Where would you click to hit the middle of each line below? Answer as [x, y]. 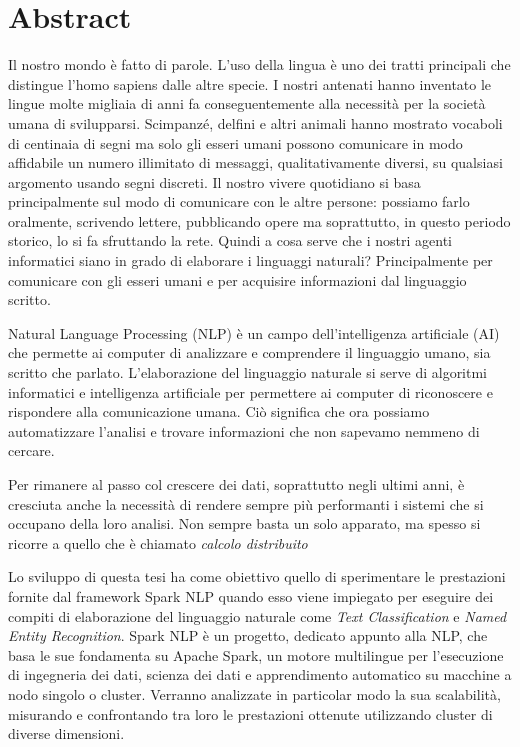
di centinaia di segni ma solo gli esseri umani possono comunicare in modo [235, 142]
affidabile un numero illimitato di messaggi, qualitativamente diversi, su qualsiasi [255, 162]
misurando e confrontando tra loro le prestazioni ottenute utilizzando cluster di [250, 713]
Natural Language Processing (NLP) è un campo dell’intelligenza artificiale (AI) [254, 332]
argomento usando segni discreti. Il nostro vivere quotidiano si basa [214, 181]
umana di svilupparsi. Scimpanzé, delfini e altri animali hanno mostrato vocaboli [255, 122]
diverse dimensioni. [66, 733]
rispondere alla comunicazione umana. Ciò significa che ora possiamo [219, 411]
